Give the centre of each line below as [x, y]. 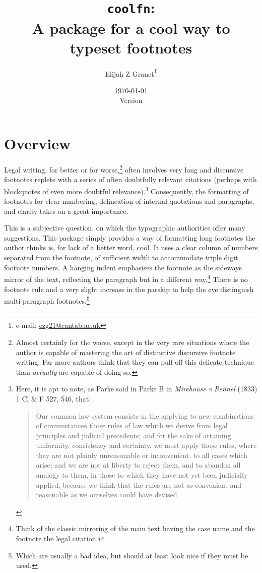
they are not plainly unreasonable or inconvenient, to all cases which [142, 455]
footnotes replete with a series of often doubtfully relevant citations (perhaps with [130, 179]
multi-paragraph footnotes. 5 [47, 300]
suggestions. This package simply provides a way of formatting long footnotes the [130, 237]
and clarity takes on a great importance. [66, 211]
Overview [38, 144]
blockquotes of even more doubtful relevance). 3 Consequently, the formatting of [126, 190]
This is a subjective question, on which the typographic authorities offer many [125, 228]
